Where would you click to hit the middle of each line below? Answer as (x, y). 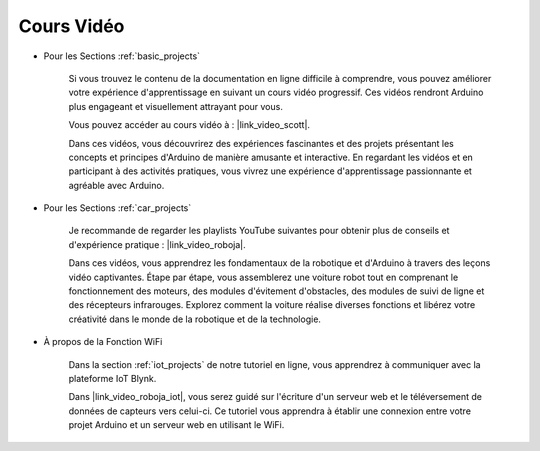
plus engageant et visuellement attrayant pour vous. (176, 106)
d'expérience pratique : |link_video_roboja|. (157, 244)
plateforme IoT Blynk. (112, 378)
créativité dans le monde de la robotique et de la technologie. (195, 319)
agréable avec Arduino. (116, 185)
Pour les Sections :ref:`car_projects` (117, 208)
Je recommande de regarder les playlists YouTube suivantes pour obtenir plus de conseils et (259, 231)
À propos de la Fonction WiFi (103, 342)
